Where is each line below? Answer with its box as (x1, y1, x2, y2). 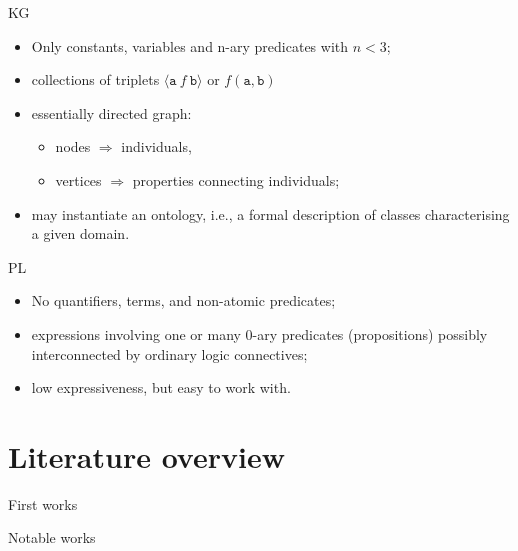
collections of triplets (31, 69, 160, 90)
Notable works (8, 527, 96, 548)
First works (8, 493, 78, 514)
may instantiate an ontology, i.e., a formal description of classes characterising (31, 203, 510, 224)
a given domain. (31, 223, 130, 244)
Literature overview (8, 435, 285, 476)
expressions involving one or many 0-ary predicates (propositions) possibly (31, 323, 488, 344)
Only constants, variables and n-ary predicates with (31, 35, 349, 56)
